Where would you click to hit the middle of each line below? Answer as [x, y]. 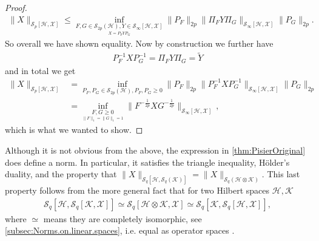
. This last [281, 174]
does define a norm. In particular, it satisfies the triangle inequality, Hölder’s [147, 162]
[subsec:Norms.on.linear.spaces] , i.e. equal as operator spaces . [120, 230]
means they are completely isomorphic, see [123, 218]
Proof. [16, 7]
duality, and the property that [61, 174]
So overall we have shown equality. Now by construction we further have [139, 43]
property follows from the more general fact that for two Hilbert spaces [137, 190]
